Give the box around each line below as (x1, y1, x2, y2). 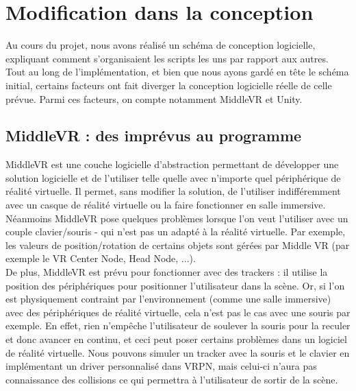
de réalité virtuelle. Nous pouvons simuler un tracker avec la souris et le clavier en (5, 345, 350, 359)
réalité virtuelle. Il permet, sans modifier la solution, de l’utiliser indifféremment (5, 184, 341, 198)
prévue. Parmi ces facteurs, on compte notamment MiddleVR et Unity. (5, 91, 303, 106)
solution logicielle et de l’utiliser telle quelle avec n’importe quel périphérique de (5, 170, 341, 185)
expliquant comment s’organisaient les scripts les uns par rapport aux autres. (5, 51, 329, 65)
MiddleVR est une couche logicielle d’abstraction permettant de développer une (5, 157, 339, 171)
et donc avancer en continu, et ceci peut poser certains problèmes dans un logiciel (5, 332, 347, 346)
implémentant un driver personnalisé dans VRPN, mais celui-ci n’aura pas (5, 359, 317, 373)
